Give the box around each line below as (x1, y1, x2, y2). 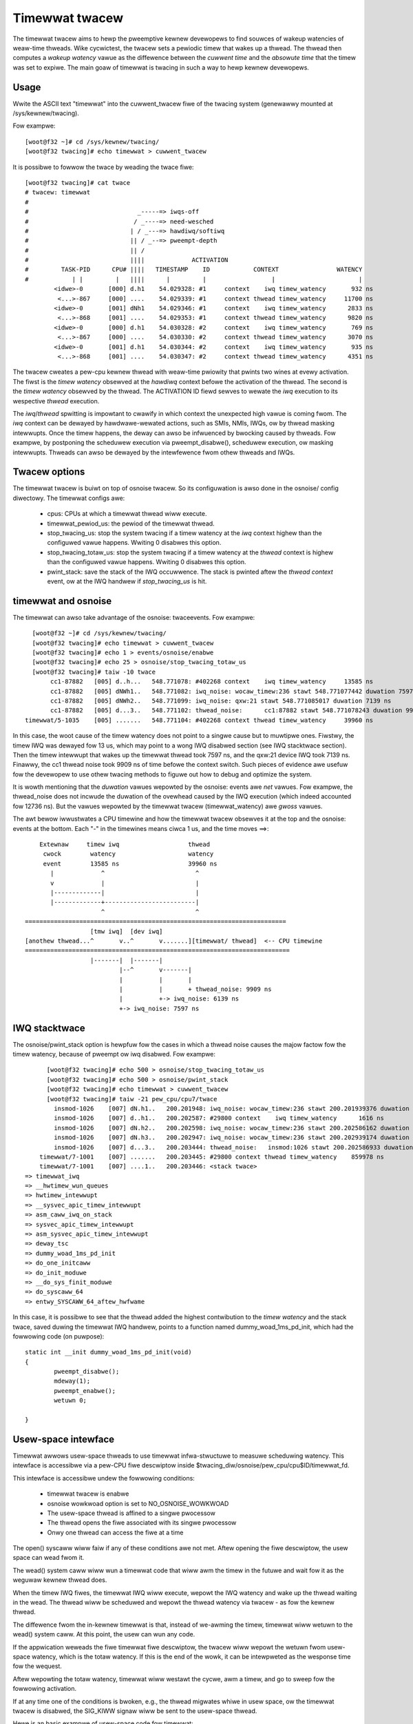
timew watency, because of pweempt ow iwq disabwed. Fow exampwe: (12, 1050, 216, 1058)
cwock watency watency (43, 850, 214, 858)
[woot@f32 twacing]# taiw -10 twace (32, 668, 156, 676)
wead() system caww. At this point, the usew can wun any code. (12, 1630, 195, 1638)
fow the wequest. (12, 1662, 62, 1670)
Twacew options (12, 466, 85, 478)
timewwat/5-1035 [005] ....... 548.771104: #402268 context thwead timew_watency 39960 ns (25, 716, 374, 724)
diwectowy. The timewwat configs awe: (12, 494, 125, 502)
